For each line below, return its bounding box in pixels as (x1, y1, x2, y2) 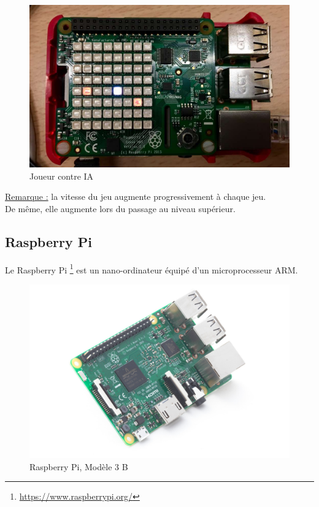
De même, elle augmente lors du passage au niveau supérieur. (5, 202, 236, 215)
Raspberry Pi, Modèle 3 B (29, 460, 128, 473)
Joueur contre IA (29, 169, 94, 182)
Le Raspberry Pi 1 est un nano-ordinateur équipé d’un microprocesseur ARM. (5, 261, 298, 276)
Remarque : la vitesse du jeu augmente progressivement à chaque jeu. (5, 190, 266, 203)
